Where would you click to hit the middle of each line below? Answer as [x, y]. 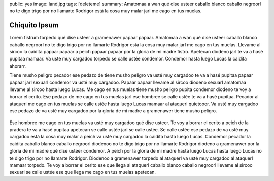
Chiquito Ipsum [34, 25]
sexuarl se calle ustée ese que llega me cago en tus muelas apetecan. [83, 172]
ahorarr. [18, 66]
